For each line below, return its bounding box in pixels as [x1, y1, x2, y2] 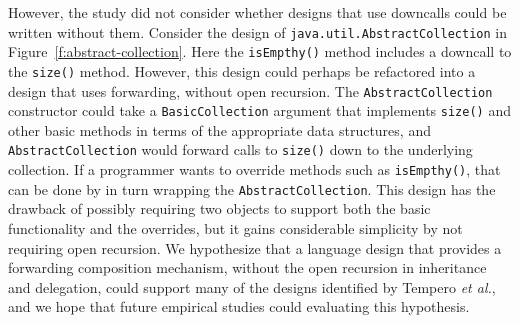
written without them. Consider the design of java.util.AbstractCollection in [8, 21, 507, 42]
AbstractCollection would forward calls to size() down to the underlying [8, 139, 473, 160]
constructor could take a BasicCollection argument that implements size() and [8, 100, 511, 121]
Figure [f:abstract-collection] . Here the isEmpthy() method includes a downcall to [8, 41, 512, 62]
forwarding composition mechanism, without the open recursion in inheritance [8, 257, 487, 278]
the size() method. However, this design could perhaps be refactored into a [8, 60, 476, 81]
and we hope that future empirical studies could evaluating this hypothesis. [8, 296, 470, 317]
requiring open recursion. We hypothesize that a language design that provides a [8, 237, 502, 258]
